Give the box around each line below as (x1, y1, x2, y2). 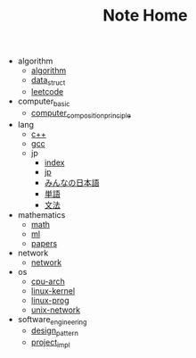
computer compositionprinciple (30, 107, 132, 121)
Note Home (102, 5, 189, 26)
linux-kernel (30, 285, 76, 296)
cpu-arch (30, 276, 65, 287)
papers (30, 237, 58, 248)
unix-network (30, 304, 81, 315)
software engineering (17, 313, 87, 327)
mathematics (17, 209, 66, 220)
